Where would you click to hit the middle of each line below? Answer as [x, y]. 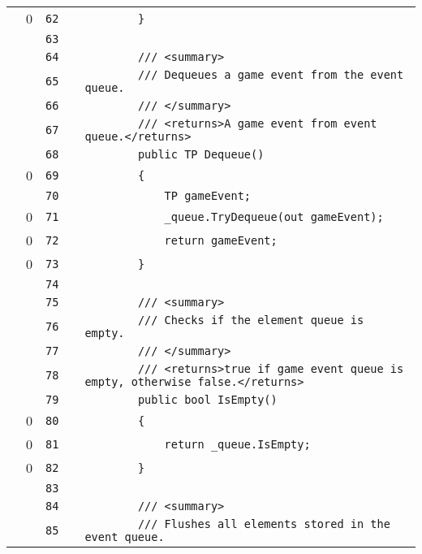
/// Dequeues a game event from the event [271, 75]
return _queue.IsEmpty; [237, 444]
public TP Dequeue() [201, 154]
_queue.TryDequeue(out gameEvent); [274, 216]
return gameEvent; [221, 240]
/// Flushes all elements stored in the [264, 524]
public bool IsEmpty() [207, 400]
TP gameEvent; [208, 196]
